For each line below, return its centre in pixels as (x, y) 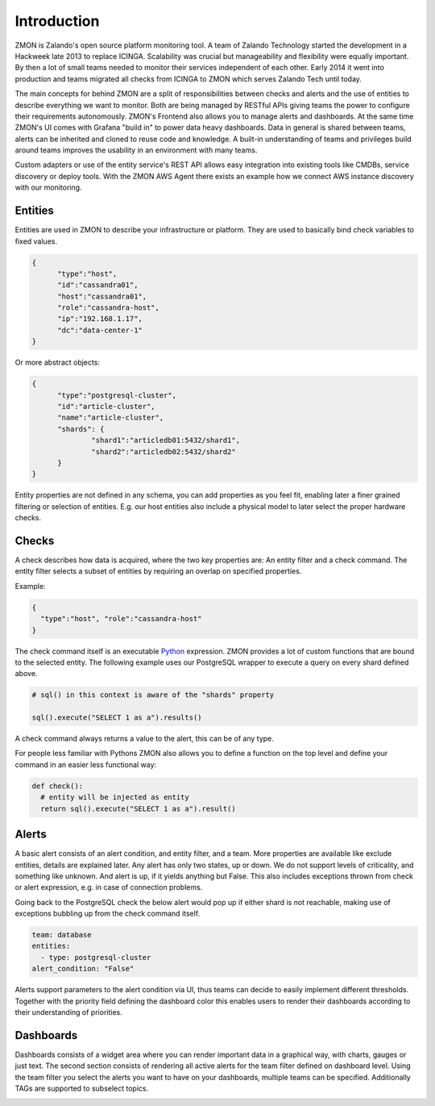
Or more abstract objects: (58, 362)
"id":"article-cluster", (107, 406)
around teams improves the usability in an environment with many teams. (136, 150)
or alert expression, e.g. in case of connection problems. (109, 887)
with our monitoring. (48, 188)
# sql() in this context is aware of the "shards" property (153, 695)
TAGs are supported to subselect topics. (82, 1088)
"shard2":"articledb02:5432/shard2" (164, 451)
